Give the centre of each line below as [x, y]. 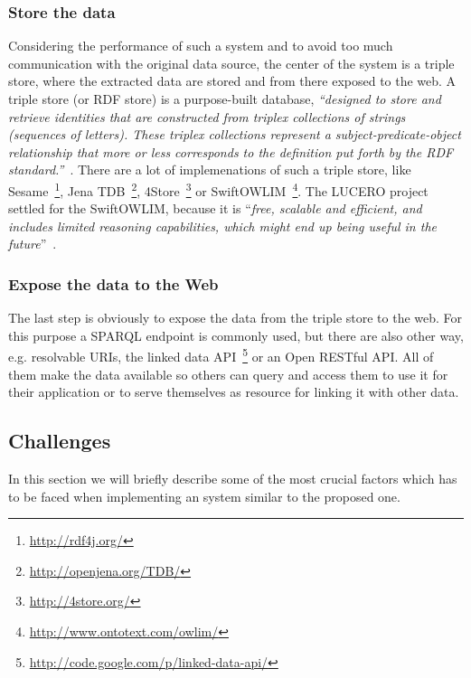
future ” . [33, 244]
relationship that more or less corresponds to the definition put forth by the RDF [231, 151]
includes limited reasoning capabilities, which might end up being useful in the [222, 226]
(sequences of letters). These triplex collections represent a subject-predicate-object [235, 134]
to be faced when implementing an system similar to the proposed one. [204, 496]
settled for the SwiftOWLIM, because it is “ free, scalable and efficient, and [215, 208]
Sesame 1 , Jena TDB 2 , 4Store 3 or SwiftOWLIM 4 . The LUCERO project [218, 189]
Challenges [60, 441]
